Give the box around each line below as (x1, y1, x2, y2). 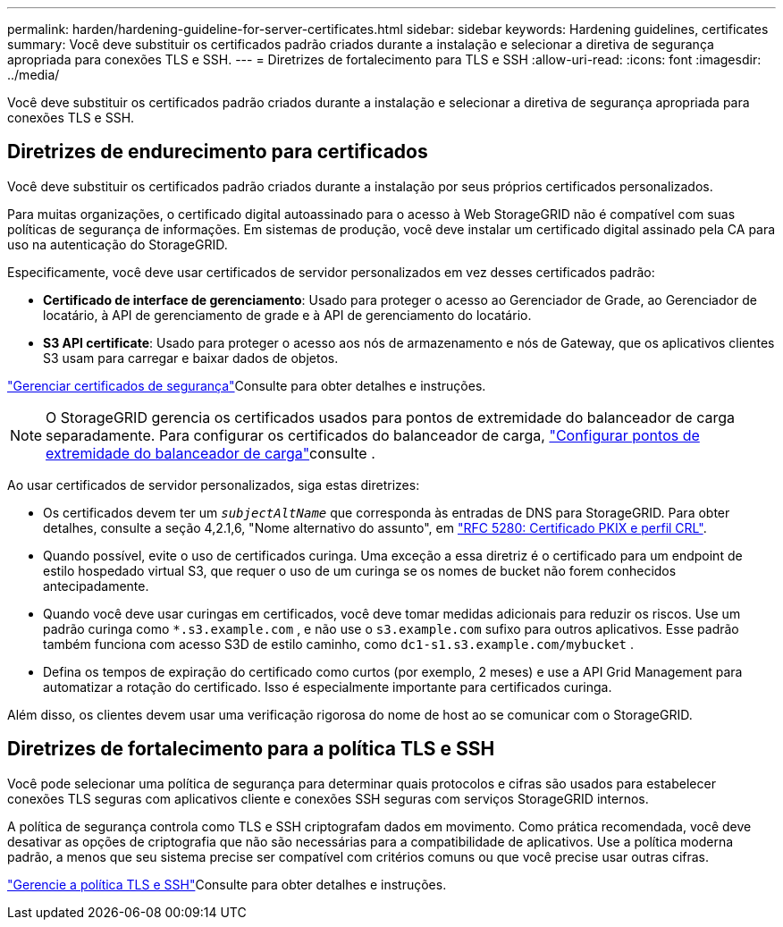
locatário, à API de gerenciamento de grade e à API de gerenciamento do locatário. (43, 307, 532, 323)
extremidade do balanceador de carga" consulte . (46, 443, 375, 462)
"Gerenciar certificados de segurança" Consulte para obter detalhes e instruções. (7, 377, 486, 393)
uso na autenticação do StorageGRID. (7, 236, 228, 252)
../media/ (7, 67, 60, 82)
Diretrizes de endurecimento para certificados (7, 140, 428, 164)
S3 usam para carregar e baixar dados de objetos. (43, 350, 339, 366)
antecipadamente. (43, 577, 149, 594)
